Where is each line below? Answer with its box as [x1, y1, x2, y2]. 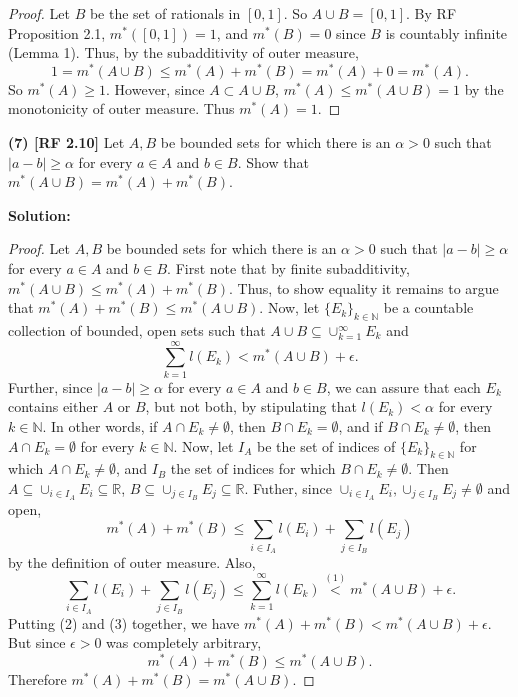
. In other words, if [42, 415, 158, 436]
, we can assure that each [326, 376, 481, 397]
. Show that [237, 151, 309, 172]
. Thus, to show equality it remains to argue [228, 277, 499, 298]
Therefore [8, 668, 67, 689]
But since [8, 632, 66, 653]
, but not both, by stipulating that [145, 396, 357, 417]
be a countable [383, 297, 474, 318]
